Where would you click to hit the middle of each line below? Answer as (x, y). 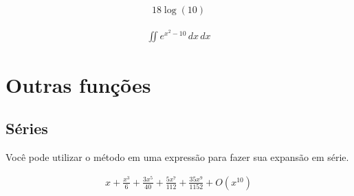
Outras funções (78, 84)
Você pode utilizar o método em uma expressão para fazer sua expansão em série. (177, 157)
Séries (27, 128)
